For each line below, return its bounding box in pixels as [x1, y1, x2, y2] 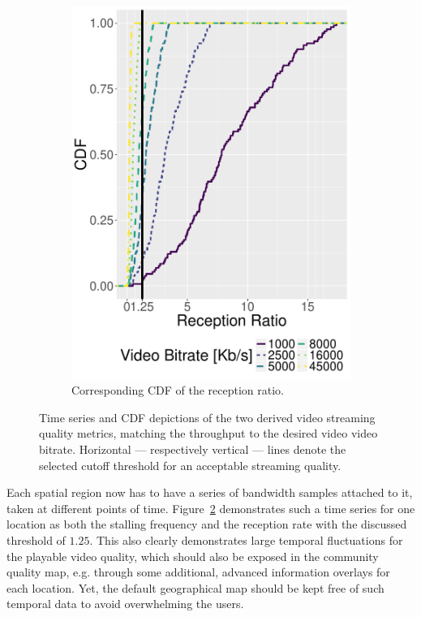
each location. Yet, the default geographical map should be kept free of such [6, 579, 384, 596]
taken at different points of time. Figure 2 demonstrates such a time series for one [6, 499, 415, 516]
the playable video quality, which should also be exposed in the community [6, 547, 379, 564]
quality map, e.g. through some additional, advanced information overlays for [6, 563, 390, 580]
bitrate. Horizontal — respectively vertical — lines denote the [39, 441, 346, 458]
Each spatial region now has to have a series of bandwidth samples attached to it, [6, 484, 413, 501]
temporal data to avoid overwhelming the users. [6, 595, 244, 612]
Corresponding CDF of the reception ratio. [71, 382, 284, 399]
